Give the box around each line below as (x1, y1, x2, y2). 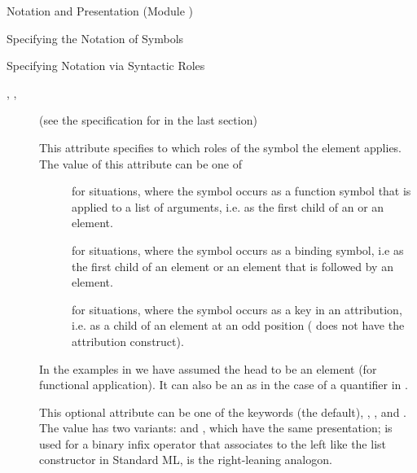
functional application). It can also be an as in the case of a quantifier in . (39, 376, 408, 393)
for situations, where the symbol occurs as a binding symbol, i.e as (72, 241, 404, 258)
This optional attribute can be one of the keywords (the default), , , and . (39, 403, 406, 420)
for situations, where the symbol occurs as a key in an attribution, (72, 300, 402, 318)
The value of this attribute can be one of (39, 155, 243, 172)
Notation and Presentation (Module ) (7, 2, 194, 19)
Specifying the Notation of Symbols (7, 29, 184, 46)
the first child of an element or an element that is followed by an (72, 257, 393, 274)
